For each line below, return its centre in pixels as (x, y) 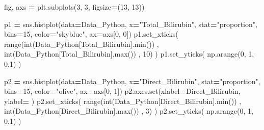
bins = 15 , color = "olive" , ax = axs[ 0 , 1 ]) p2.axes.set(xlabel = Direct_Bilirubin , (122, 91)
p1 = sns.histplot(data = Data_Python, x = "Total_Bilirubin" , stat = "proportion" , (131, 24)
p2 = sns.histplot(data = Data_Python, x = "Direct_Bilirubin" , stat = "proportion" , (132, 81)
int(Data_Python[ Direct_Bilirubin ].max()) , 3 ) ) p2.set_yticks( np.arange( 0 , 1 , (129, 111)
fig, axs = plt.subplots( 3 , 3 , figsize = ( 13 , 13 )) (74, 7)
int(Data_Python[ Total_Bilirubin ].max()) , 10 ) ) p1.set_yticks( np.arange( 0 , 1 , (129, 54)
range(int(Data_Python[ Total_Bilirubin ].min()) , (82, 44)
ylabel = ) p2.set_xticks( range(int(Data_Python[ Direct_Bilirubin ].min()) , (123, 101)
